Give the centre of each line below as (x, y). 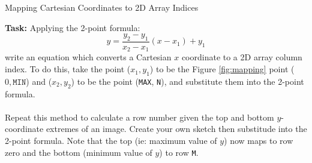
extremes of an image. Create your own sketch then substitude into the (176, 129)
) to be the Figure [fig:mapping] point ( (222, 69)
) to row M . (179, 152)
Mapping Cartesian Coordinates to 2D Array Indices (102, 7)
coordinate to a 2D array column (242, 57)
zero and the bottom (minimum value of (79, 152)
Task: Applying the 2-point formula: (73, 27)
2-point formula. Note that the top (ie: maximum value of (111, 141)
